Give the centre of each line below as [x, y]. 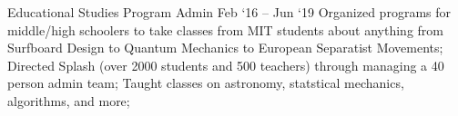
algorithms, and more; [69, 100]
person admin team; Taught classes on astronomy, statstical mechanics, [206, 83]
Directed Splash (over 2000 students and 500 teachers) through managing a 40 [226, 65]
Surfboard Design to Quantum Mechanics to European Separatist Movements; [225, 48]
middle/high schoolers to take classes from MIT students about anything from [225, 29]
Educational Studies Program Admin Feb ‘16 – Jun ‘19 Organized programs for [229, 12]
